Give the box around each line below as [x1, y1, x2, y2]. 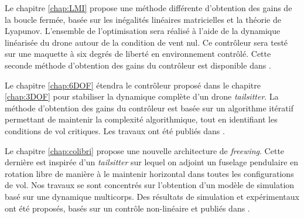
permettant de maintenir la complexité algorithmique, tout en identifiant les [5, 113, 278, 125]
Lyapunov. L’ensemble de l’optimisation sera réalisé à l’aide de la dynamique [5, 25, 281, 37]
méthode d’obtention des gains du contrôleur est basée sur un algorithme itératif [5, 101, 293, 114]
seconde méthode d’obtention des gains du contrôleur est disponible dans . [5, 59, 271, 71]
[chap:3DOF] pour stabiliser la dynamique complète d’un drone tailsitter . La [5, 90, 279, 103]
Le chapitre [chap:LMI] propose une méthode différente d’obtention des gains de [5, 2, 292, 13]
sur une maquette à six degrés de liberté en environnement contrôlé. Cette [5, 47, 271, 60]
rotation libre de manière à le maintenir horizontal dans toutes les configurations [5, 167, 294, 179]
